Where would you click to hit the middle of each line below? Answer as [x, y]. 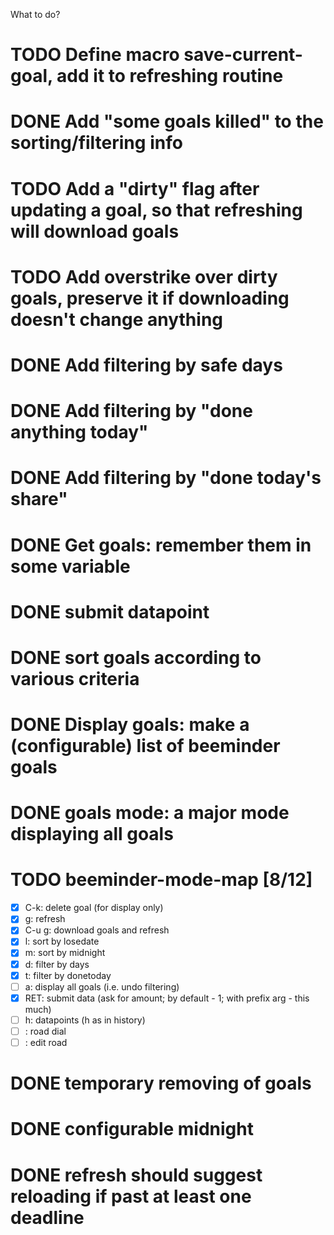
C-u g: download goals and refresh [97, 930]
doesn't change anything [117, 319]
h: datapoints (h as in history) [85, 1020]
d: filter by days [57, 964]
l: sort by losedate [62, 941]
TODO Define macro [95, 55]
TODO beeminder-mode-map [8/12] [161, 880]
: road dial [45, 1031]
